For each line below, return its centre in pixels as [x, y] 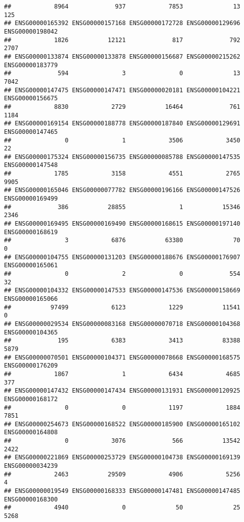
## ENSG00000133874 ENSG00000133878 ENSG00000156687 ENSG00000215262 [122, 56]
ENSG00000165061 [31, 266]
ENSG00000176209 [31, 366]
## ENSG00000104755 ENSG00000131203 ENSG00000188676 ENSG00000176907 [122, 257]
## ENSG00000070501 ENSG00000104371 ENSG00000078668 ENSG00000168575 [122, 357]
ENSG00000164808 [31, 432]
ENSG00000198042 [31, 31]
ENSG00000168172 [31, 399]
